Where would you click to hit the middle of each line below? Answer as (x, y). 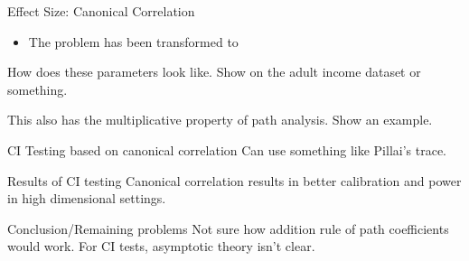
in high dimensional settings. (87, 198)
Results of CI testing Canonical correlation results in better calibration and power (234, 180)
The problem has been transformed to (133, 41)
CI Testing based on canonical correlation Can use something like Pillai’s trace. (227, 149)
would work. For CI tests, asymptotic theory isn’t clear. (161, 246)
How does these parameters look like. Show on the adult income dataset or (214, 72)
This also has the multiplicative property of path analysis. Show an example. (220, 120)
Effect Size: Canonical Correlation (101, 11)
